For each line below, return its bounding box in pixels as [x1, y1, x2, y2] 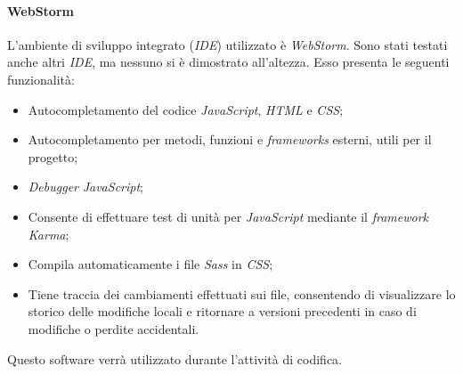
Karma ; [28, 224, 69, 243]
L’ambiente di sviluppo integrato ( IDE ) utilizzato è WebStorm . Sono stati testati [7, 35, 448, 53]
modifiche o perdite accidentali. [28, 319, 199, 337]
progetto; [28, 147, 78, 166]
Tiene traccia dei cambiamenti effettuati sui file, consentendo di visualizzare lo [28, 284, 456, 303]
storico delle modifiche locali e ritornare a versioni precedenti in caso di [28, 302, 417, 321]
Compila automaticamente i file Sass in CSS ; [28, 255, 273, 273]
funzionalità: [7, 69, 75, 88]
